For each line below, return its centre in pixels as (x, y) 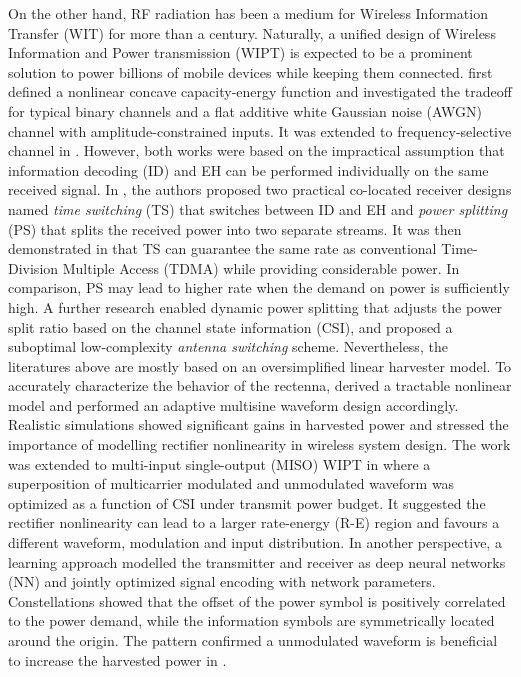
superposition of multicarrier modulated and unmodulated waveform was (231, 483)
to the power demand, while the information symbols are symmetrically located (251, 620)
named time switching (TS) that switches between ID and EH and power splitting (258, 208)
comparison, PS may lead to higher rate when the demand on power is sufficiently (259, 287)
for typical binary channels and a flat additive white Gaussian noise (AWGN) (245, 110)
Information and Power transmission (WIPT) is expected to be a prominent (240, 52)
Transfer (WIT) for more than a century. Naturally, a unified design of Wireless (252, 32)
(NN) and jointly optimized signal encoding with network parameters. (222, 581)
